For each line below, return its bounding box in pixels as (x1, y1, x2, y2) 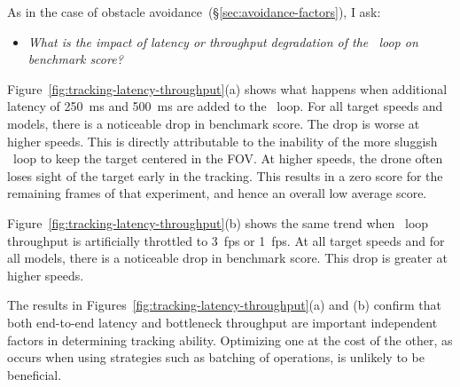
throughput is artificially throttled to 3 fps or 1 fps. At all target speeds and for (7, 231, 445, 249)
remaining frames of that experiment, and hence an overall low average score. (7, 184, 427, 202)
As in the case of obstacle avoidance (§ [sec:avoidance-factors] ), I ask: (7, 3, 381, 20)
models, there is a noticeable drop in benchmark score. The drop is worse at (7, 114, 420, 132)
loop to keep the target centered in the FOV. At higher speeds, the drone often (12, 149, 443, 168)
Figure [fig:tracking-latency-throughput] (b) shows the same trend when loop (7, 213, 429, 232)
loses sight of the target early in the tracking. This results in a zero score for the (7, 166, 443, 185)
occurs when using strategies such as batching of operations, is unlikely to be (7, 348, 425, 367)
